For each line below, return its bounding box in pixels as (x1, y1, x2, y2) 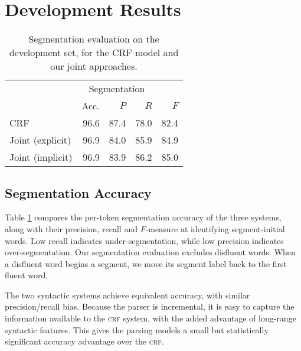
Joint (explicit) (9, 133, 71, 147)
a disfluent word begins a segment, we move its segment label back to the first (5, 257, 287, 269)
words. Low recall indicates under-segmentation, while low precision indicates (5, 234, 284, 246)
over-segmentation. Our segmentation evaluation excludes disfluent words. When (5, 246, 296, 258)
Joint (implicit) (9, 150, 73, 164)
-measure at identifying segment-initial (145, 222, 285, 235)
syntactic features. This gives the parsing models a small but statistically (5, 323, 269, 336)
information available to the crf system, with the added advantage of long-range (5, 312, 296, 324)
